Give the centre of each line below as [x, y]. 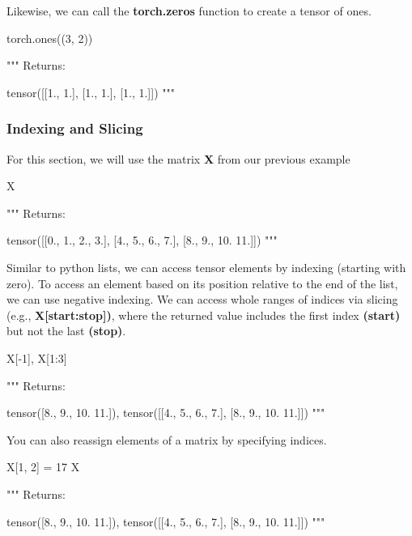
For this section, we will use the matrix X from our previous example [178, 158]
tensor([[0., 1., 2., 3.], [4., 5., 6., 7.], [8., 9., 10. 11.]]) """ [142, 240]
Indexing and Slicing [75, 128]
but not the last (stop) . [66, 331]
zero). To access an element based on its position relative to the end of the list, [202, 283]
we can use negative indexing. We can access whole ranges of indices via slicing [202, 299]
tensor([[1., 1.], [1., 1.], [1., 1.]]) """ [91, 92]
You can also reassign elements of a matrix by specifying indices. [167, 439]
